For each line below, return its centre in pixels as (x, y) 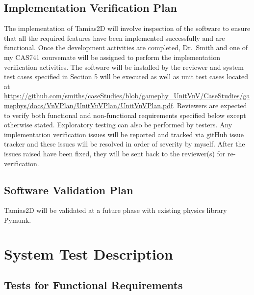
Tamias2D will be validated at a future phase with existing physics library (115, 210)
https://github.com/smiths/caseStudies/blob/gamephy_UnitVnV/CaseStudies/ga (127, 96)
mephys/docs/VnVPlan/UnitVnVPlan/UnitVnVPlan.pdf (89, 105)
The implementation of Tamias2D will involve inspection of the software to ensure (127, 28)
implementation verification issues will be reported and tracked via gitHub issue (124, 134)
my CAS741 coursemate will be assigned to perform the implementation (112, 57)
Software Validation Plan (69, 190)
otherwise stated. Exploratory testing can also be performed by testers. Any (118, 125)
